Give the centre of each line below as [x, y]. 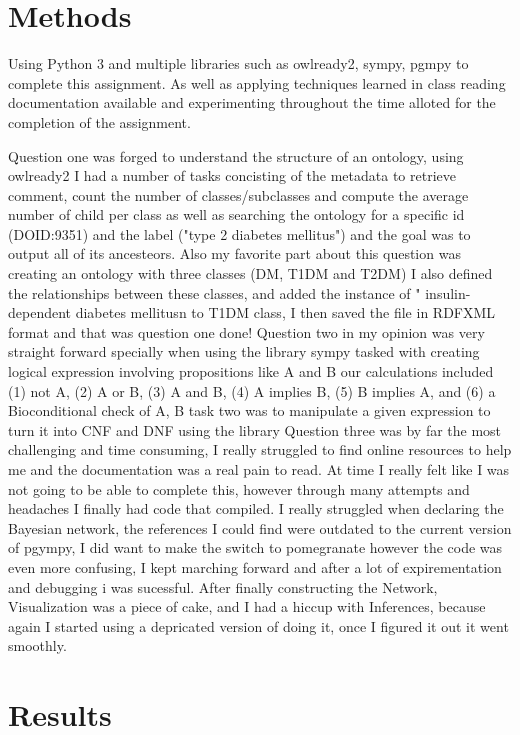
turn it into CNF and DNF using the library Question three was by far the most [255, 429]
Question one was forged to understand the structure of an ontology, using [236, 155]
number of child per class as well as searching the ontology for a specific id [236, 214]
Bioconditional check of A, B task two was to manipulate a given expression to [249, 410]
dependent [40, 312]
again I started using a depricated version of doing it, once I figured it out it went [258, 625]
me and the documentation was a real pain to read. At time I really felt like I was [259, 469]
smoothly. [37, 645]
